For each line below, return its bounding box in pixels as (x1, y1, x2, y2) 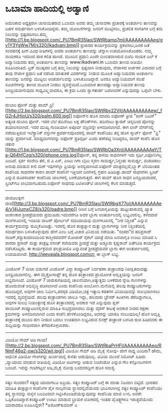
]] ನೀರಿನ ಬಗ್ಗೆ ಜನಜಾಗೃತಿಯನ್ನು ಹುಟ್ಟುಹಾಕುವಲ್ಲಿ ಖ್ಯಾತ (73, 206, 152, 212)
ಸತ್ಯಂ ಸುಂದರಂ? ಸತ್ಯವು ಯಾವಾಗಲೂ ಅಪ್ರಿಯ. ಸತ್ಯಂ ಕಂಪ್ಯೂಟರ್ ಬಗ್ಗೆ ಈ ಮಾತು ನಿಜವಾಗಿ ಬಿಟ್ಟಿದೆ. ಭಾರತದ (5, 379, 158, 385)
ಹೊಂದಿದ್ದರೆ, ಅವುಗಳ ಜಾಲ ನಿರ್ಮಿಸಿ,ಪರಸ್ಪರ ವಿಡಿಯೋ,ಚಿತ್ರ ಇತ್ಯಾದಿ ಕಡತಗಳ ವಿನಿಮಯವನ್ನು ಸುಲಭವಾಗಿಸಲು (5, 288, 160, 294)
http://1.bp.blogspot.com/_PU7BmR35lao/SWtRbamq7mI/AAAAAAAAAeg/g (8, 37, 163, 43)
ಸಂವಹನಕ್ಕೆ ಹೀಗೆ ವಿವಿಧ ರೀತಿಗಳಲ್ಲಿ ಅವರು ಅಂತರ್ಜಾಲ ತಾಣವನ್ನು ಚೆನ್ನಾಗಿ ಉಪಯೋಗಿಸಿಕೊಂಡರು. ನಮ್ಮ (5, 48, 152, 54)
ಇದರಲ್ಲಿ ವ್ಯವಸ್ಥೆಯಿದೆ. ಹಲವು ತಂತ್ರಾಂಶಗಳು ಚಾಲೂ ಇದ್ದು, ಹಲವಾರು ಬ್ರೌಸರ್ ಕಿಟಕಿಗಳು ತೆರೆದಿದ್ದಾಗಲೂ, (5, 294, 152, 300)
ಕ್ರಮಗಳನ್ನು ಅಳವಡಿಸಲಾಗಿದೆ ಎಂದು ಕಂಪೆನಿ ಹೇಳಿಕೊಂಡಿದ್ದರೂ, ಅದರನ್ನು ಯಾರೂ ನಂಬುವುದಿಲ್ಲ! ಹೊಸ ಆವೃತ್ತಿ (5, 311, 160, 317)
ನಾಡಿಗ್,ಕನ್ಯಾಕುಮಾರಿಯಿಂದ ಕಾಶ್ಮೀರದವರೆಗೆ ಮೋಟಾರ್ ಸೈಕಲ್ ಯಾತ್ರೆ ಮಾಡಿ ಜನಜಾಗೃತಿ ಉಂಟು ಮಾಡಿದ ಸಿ (5, 234, 157, 240)
